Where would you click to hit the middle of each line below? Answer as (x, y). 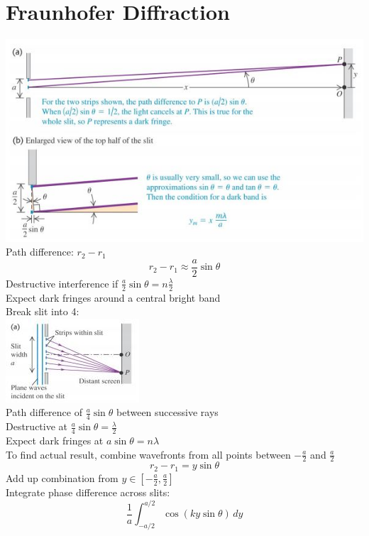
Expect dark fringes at (55, 441)
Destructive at (37, 426)
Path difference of (44, 412)
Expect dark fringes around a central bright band (113, 297)
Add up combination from (62, 477)
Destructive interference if (62, 283)
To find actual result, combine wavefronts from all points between (148, 454)
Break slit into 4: (43, 311)
